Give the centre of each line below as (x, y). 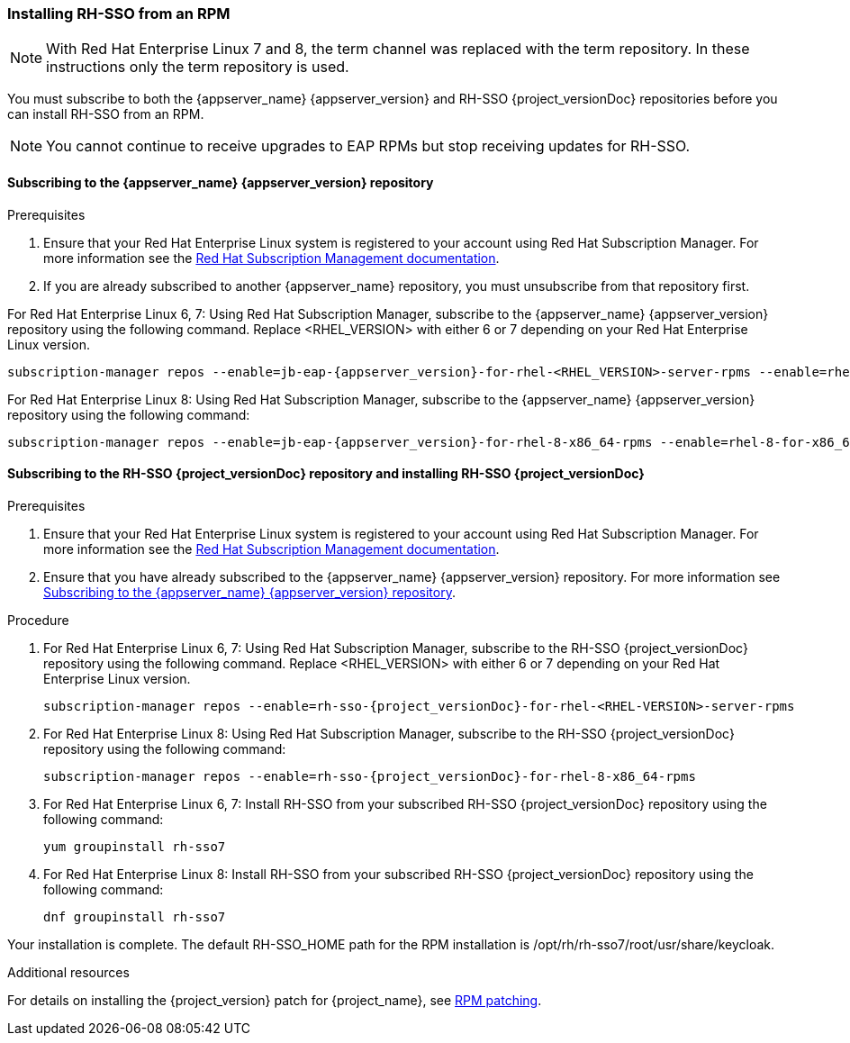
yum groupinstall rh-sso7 (135, 846)
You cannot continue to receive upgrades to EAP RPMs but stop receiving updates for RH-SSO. (368, 146)
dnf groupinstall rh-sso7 (135, 916)
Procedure (38, 620)
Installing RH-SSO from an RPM (119, 14)
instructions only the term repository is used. (198, 67)
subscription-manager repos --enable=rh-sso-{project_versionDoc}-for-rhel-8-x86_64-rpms (370, 776)
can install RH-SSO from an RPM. (106, 114)
